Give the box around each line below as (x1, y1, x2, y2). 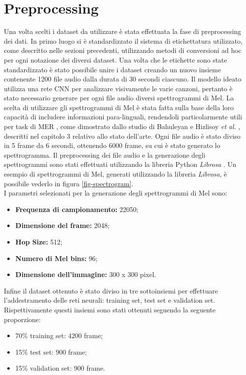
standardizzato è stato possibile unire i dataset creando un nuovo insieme (4, 64, 221, 74)
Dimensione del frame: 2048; (15, 220, 110, 230)
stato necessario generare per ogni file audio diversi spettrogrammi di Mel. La (4, 93, 234, 103)
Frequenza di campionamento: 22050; (15, 204, 138, 214)
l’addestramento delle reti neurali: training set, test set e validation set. (4, 295, 215, 305)
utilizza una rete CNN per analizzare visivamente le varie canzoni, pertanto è (4, 83, 232, 93)
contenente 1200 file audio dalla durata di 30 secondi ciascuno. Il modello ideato (4, 74, 242, 84)
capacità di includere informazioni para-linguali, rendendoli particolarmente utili (4, 112, 242, 122)
